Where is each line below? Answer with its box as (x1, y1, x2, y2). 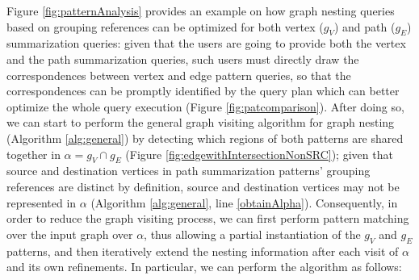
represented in (6, 194, 77, 211)
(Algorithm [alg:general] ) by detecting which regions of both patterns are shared (6, 129, 404, 146)
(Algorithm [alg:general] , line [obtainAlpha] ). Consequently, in (90, 194, 398, 211)
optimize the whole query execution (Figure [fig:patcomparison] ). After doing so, (6, 98, 404, 115)
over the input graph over (6, 225, 133, 242)
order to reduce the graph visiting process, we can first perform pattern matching (6, 210, 409, 227)
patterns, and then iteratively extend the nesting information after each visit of (6, 242, 399, 259)
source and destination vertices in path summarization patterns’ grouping (6, 162, 371, 179)
